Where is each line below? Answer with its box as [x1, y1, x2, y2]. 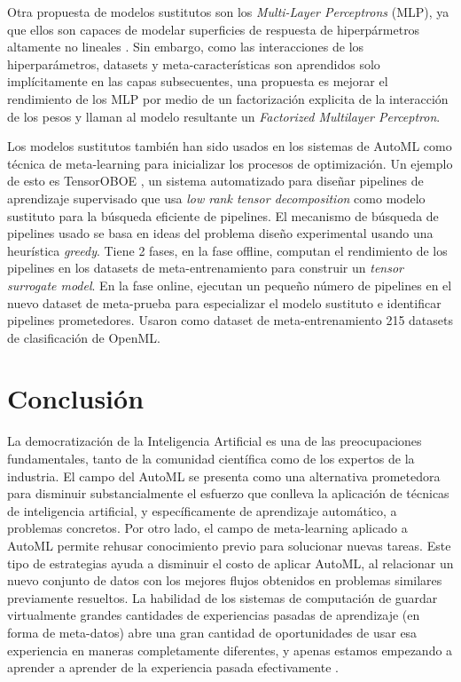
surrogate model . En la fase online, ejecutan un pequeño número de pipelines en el [7, 275, 452, 294]
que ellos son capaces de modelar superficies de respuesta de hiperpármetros [7, 20, 420, 38]
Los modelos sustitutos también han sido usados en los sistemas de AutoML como [7, 137, 452, 155]
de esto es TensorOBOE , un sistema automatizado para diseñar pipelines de [7, 171, 424, 190]
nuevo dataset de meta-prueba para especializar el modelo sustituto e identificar [7, 293, 441, 312]
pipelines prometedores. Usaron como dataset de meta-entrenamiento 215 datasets [7, 311, 454, 329]
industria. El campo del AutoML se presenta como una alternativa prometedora [7, 466, 441, 485]
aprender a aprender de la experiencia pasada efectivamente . [7, 658, 339, 677]
